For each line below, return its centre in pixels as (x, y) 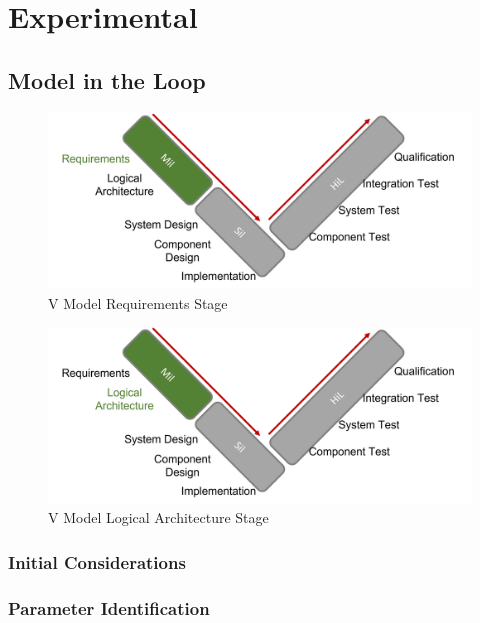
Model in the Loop (107, 79)
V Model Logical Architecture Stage (158, 517)
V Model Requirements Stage (138, 302)
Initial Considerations (97, 561)
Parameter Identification (109, 607)
